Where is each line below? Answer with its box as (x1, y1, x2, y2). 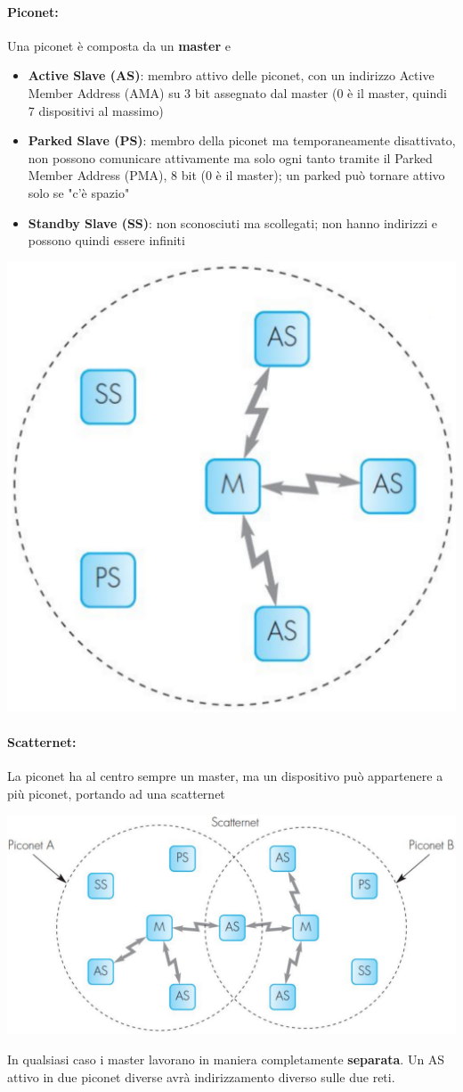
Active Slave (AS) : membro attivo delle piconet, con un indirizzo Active (28, 66, 435, 85)
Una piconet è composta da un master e (7, 36, 231, 54)
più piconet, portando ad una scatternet (7, 784, 225, 802)
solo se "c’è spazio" (28, 183, 130, 201)
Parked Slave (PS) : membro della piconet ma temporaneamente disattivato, (28, 131, 456, 150)
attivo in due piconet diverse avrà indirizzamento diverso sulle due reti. (7, 1067, 395, 1086)
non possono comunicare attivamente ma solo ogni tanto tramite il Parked (28, 148, 433, 167)
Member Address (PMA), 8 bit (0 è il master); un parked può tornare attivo (28, 166, 445, 185)
